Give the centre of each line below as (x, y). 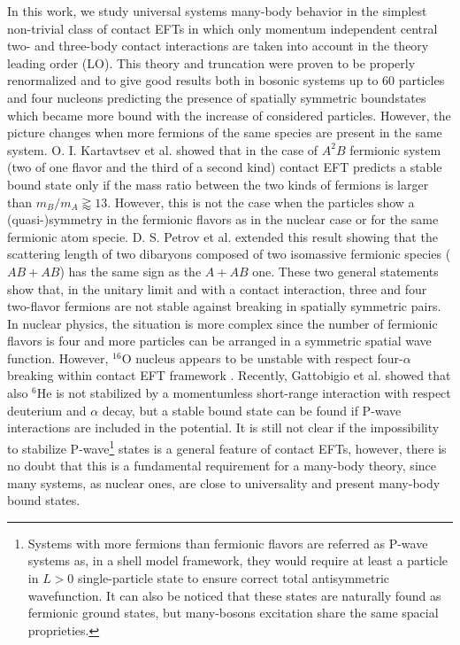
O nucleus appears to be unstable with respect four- (262, 357)
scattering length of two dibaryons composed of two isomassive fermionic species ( (229, 254)
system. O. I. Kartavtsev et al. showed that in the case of (163, 149)
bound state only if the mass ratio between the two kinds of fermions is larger (218, 184)
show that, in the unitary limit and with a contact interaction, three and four (217, 288)
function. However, (58, 357)
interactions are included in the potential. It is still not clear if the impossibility (223, 427)
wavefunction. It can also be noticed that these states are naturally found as (234, 595)
